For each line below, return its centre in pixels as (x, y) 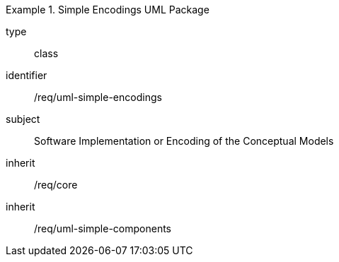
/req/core (56, 185)
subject (23, 119)
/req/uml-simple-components (103, 228)
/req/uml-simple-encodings (98, 97)
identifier (27, 75)
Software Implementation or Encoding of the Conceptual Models (184, 141)
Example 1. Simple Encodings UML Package (108, 10)
